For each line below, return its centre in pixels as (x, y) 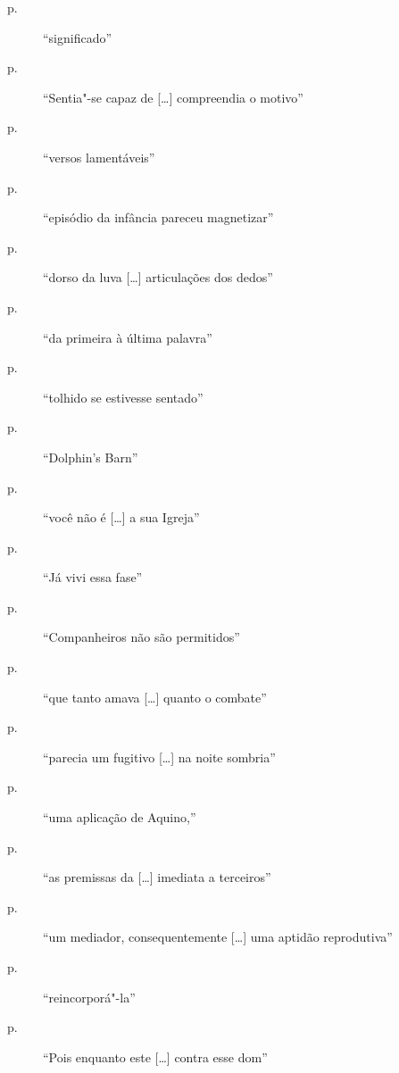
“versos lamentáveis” (99, 157)
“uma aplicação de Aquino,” (120, 817)
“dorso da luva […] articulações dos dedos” (158, 277)
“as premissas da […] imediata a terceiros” (157, 877)
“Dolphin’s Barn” (91, 457)
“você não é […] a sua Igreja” (121, 517)
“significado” (78, 37)
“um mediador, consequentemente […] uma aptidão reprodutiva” (218, 937)
